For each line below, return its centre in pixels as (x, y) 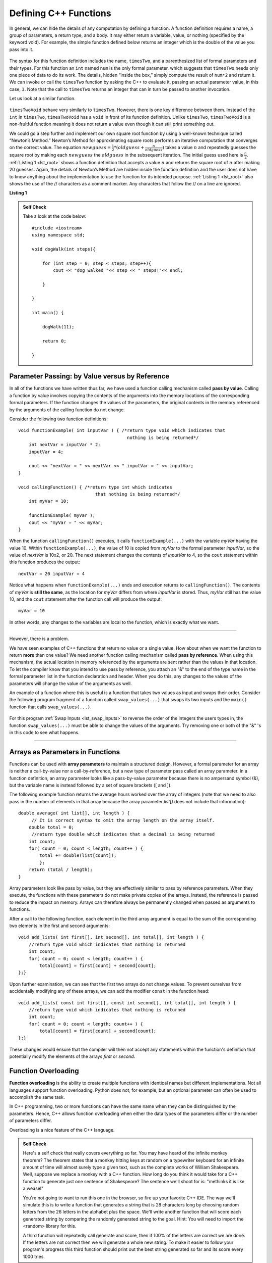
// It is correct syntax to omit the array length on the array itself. (123, 820)
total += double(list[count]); (78, 856)
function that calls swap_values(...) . (50, 707)
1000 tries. (34, 1256)
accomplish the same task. (37, 1097)
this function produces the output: (45, 562)
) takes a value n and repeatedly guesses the (209, 148)
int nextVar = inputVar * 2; (64, 445)
